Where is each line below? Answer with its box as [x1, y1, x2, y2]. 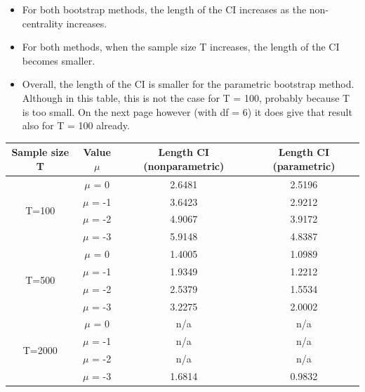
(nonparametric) [143, 158, 225, 173]
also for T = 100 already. [22, 118, 130, 133]
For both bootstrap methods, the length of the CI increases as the [22, 2, 307, 16]
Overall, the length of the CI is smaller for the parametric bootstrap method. [22, 77, 354, 91]
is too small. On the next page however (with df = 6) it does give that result [22, 104, 352, 119]
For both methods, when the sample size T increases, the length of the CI [22, 39, 340, 54]
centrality [22, 15, 63, 30]
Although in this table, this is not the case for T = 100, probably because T [22, 90, 350, 105]
